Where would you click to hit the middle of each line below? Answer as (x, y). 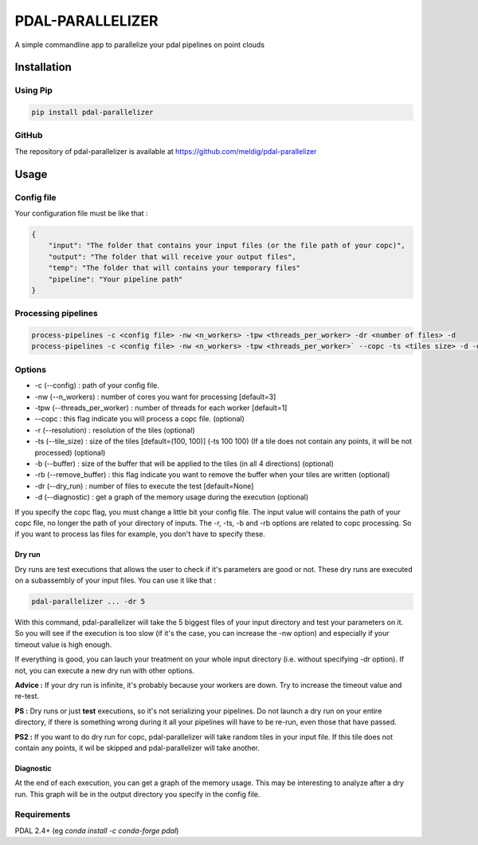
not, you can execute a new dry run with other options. (105, 670)
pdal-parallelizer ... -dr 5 (88, 602)
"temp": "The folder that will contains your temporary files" (174, 268)
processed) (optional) (70, 452)
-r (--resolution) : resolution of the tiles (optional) (115, 430)
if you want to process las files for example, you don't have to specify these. (140, 534)
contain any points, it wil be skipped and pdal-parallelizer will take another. (137, 748)
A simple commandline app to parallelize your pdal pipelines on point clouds (140, 45)
